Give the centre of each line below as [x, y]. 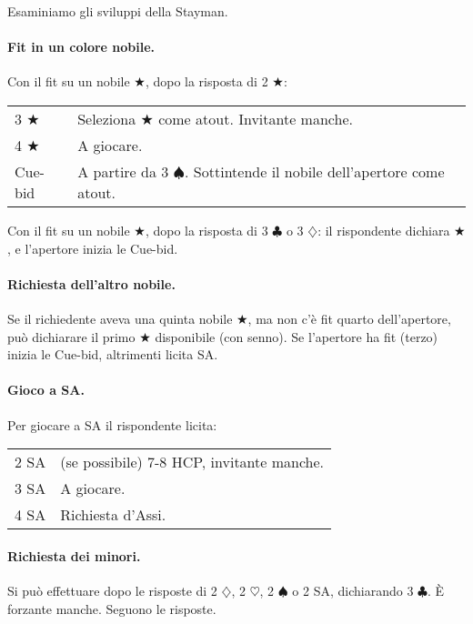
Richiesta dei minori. [74, 555]
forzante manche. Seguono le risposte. [112, 608]
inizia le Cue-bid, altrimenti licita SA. [113, 354]
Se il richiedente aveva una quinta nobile [120, 318]
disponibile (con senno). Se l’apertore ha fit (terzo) [297, 336]
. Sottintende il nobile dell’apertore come [315, 171]
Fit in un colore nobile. [81, 47]
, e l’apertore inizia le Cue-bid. [93, 248]
